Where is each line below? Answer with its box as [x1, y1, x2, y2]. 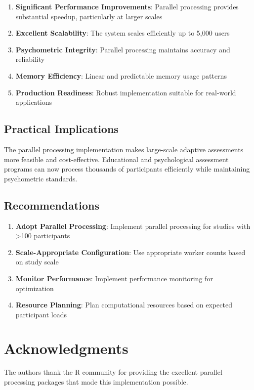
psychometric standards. [4, 173, 78, 183]
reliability [15, 54, 45, 64]
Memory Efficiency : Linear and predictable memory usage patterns [15, 70, 227, 81]
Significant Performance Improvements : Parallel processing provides [15, 1, 239, 11]
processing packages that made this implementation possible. [4, 377, 188, 387]
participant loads [15, 309, 67, 319]
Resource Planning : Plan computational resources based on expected [15, 300, 232, 310]
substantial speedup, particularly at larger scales [15, 11, 163, 21]
